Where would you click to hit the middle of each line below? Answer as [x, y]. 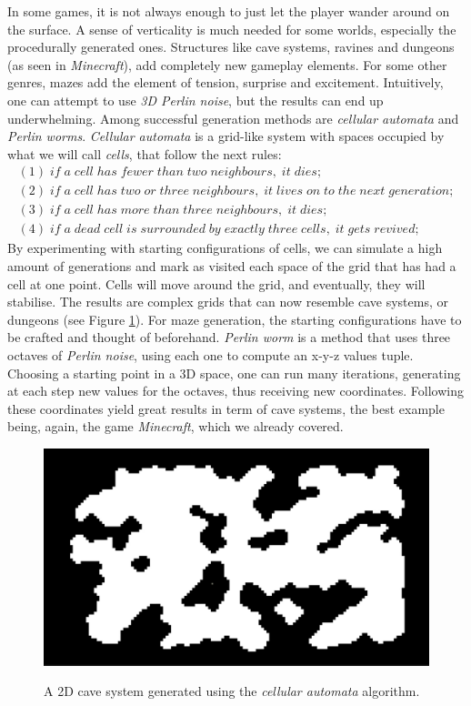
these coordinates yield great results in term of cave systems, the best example [226, 408]
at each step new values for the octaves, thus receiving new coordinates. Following [235, 391]
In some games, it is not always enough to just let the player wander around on [229, 11]
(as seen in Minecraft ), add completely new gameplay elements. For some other [227, 64]
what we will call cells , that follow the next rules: [145, 153]
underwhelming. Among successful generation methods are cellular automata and [233, 118]
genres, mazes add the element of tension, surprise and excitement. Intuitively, [225, 82]
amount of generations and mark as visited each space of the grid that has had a [232, 266]
